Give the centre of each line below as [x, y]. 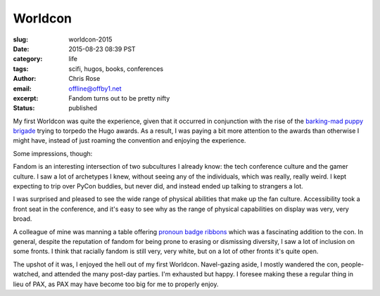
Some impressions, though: [53, 153]
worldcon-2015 [90, 39]
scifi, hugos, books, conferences [116, 69]
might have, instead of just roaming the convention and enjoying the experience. [129, 141]
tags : [21, 69]
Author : [25, 79]
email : [22, 89]
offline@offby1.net [95, 89]
